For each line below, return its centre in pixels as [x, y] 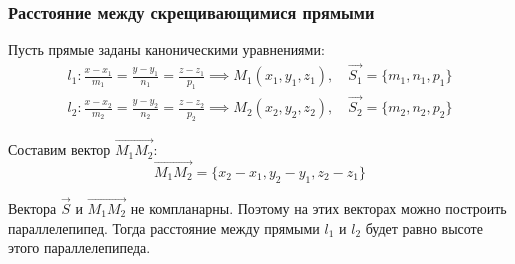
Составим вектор [59, 149]
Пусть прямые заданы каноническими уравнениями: [166, 49]
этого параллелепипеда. [79, 247]
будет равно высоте [424, 227]
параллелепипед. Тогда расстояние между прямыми [164, 227]
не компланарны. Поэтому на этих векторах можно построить [318, 207]
